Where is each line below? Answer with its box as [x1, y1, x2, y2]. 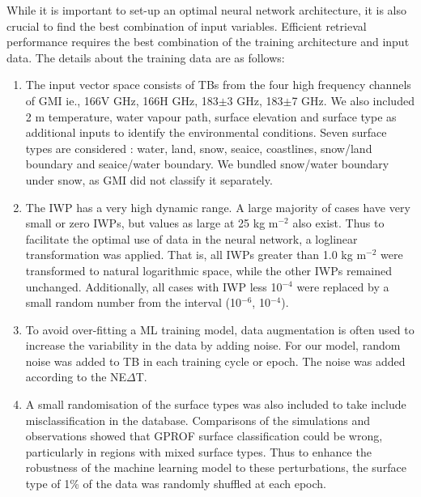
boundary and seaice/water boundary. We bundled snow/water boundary [25, 155, 389, 172]
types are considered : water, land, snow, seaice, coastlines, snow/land [25, 139, 372, 156]
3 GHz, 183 [227, 91, 283, 108]
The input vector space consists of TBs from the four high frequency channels [25, 76, 411, 93]
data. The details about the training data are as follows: [6, 49, 285, 66]
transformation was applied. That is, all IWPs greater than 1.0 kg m [25, 246, 367, 263]
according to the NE [25, 368, 127, 385]
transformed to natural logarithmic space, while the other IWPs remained [25, 261, 392, 278]
